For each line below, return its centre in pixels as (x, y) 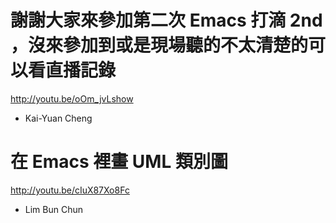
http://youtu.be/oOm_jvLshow (72, 98)
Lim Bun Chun (54, 209)
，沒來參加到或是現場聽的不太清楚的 (159, 45)
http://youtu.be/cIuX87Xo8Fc (70, 190)
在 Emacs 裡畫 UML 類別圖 (119, 162)
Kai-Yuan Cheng (58, 118)
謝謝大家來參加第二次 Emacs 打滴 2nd (166, 20)
